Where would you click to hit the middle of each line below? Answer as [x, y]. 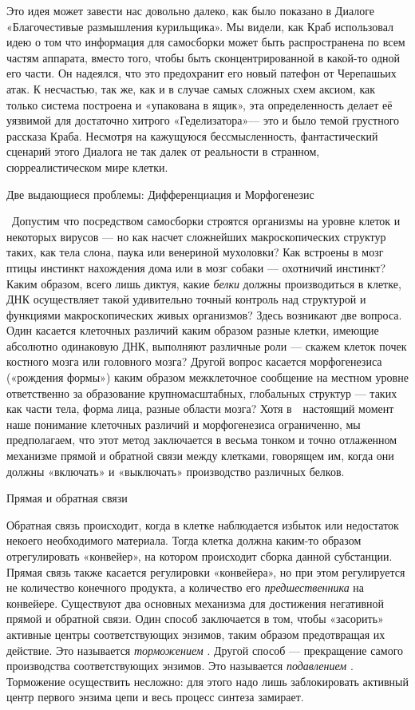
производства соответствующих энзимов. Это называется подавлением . [180, 666]
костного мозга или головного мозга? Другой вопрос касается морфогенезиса [194, 361]
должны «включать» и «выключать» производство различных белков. [176, 471]
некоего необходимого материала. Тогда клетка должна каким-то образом [184, 540]
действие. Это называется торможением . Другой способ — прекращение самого [205, 650]
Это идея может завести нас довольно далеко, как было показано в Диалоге [190, 10]
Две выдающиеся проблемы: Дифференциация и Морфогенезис [160, 194]
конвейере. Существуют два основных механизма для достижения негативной [195, 603]
